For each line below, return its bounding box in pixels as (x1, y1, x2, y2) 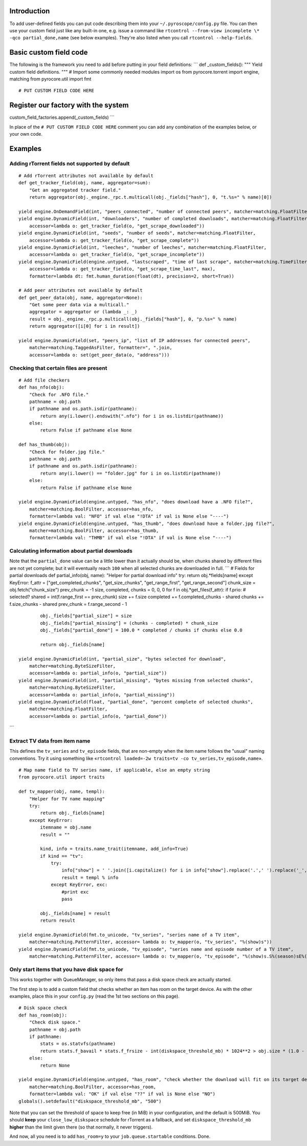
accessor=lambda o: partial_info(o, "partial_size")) (29, 670, 167, 676)
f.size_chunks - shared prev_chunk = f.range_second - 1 (9, 601, 127, 607)
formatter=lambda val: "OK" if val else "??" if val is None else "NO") (29, 1091, 216, 1097)
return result (40, 918, 76, 924)
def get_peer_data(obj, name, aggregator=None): (18, 294, 143, 301)
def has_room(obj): (18, 1012, 68, 1018)
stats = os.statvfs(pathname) (40, 1041, 116, 1047)
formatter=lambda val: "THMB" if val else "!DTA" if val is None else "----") (29, 535, 232, 541)
